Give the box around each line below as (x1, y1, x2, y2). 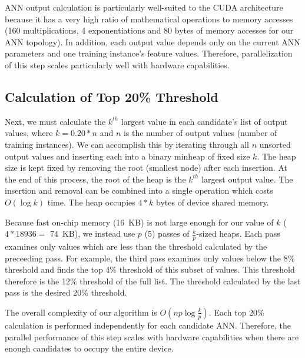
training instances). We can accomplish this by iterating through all (5, 138, 250, 150)
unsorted (259, 138, 291, 150)
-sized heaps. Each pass (196, 227, 280, 240)
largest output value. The (201, 173, 293, 185)
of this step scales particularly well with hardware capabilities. (5, 58, 230, 71)
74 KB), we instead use (49, 227, 135, 240)
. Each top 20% (208, 306, 264, 318)
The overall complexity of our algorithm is (5, 306, 157, 318)
